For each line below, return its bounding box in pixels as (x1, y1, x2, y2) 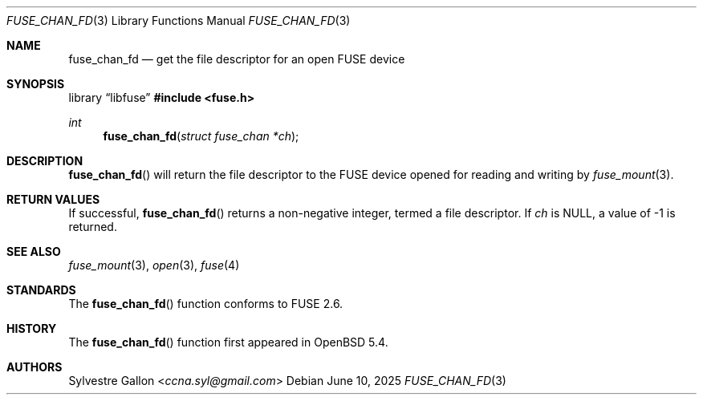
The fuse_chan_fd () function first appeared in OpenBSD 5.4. (68, 335, 388, 349)
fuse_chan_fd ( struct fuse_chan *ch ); (103, 129, 299, 143)
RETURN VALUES (6, 192, 100, 206)
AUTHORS (6, 360, 63, 374)
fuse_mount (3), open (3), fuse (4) (68, 258, 240, 272)
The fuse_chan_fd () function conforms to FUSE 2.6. (68, 297, 343, 310)
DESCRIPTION (6, 154, 83, 168)
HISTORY (6, 322, 57, 335)
